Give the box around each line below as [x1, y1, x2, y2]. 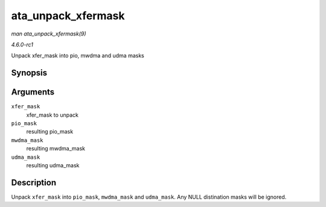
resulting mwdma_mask [26, 145, 86, 152]
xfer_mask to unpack [26, 111, 78, 119]
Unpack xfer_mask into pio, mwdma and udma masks [11, 52, 145, 60]
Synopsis [11, 68, 48, 78]
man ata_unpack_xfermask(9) [11, 30, 87, 37]
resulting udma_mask [26, 161, 80, 168]
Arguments [11, 87, 55, 97]
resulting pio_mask [26, 128, 74, 135]
